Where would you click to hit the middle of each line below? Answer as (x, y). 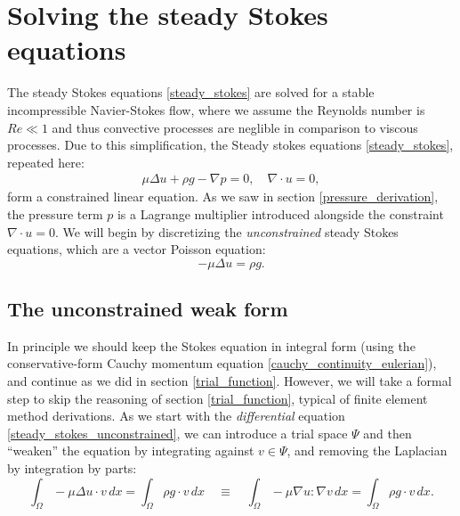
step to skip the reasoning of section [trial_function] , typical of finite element (218, 398)
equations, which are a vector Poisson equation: (137, 249)
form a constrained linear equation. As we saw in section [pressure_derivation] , (223, 197)
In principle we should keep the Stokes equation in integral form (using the (211, 345)
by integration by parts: (72, 468)
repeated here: (46, 162)
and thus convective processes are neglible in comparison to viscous (235, 127)
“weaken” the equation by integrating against (131, 450)
